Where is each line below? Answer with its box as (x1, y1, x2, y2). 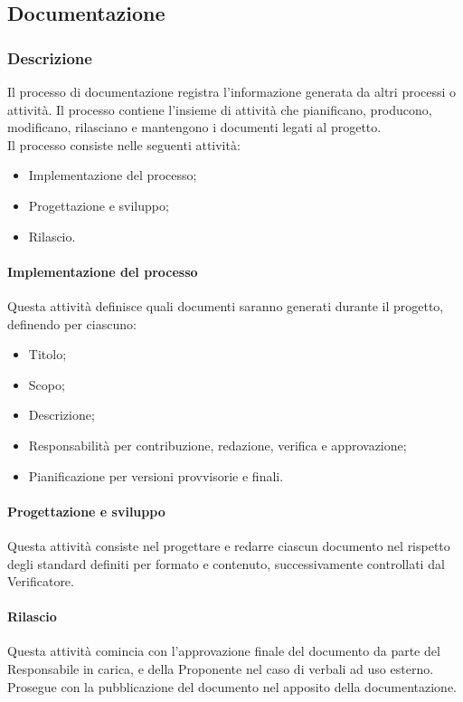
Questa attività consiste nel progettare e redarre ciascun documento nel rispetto (7, 536, 450, 555)
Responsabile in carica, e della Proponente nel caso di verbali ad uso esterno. (7, 659, 434, 678)
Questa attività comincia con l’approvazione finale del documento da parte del (7, 641, 440, 660)
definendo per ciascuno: (7, 314, 137, 333)
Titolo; (28, 345, 67, 364)
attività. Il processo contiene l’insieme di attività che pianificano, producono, (7, 100, 432, 119)
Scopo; (28, 375, 65, 394)
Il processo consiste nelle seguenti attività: (7, 135, 241, 154)
